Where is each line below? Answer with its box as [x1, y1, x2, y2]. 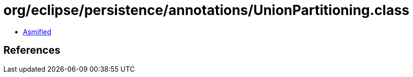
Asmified [23, 27, 52, 36]
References [3, 44, 60, 57]
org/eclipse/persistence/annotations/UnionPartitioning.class [3, 2, 410, 18]
